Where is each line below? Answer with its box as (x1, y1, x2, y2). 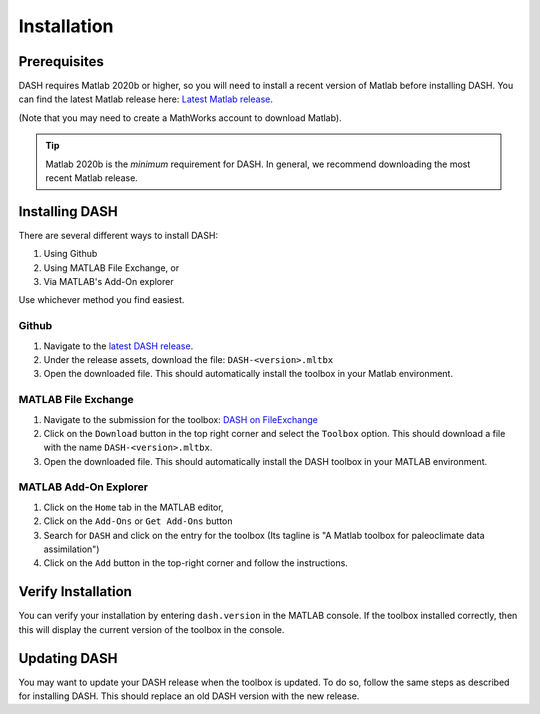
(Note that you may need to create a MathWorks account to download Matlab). (18, 111, 342, 124)
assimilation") (43, 543, 100, 555)
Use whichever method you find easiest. (18, 294, 185, 306)
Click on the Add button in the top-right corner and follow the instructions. (43, 557, 349, 569)
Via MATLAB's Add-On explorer (43, 276, 174, 288)
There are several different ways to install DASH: (18, 229, 219, 241)
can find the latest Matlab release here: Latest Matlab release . (18, 93, 274, 105)
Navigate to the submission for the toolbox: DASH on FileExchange (43, 413, 319, 425)
